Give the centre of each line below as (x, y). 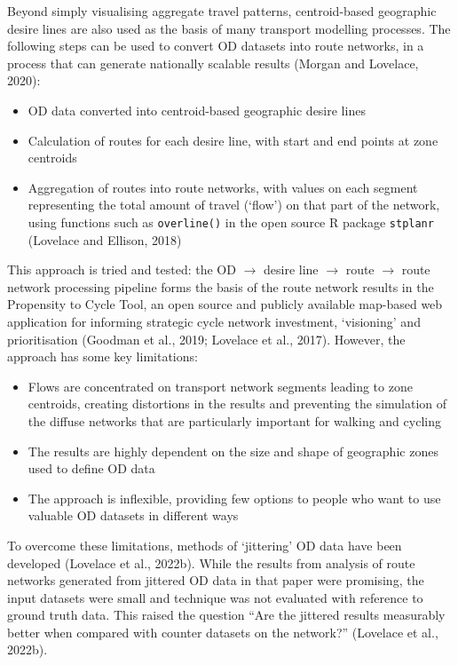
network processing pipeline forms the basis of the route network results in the (221, 286)
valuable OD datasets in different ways (133, 515)
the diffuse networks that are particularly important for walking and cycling (234, 420)
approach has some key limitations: (103, 356)
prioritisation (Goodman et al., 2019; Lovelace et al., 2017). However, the (206, 339)
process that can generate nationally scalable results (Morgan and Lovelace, (213, 63)
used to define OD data (91, 468)
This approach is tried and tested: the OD (122, 269)
